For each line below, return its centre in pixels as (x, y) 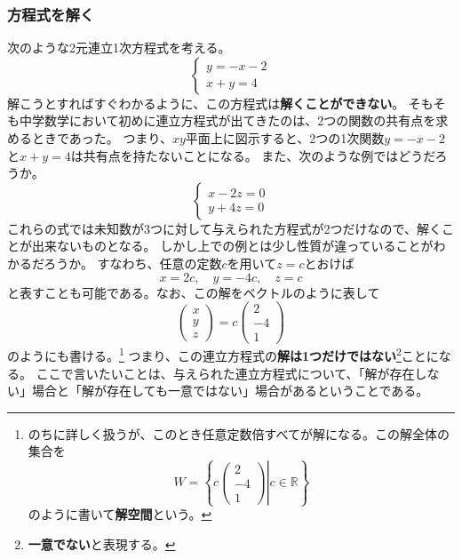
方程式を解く (51, 14)
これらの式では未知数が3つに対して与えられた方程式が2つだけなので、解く (225, 228)
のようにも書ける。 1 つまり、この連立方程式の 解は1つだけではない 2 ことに (223, 354)
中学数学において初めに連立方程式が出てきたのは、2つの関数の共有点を (227, 120)
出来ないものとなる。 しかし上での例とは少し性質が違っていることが (232, 246)
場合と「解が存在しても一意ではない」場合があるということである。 (230, 391)
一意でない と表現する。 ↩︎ (102, 544)
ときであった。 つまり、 (102, 138)
